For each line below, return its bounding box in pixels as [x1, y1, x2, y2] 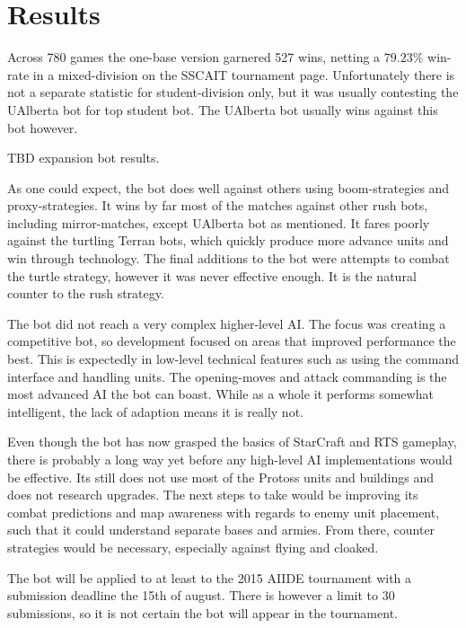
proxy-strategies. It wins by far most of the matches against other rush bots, [7, 196, 428, 215]
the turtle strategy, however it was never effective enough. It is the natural [7, 266, 417, 285]
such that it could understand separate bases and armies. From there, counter [7, 520, 435, 539]
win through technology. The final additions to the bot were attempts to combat [7, 249, 450, 268]
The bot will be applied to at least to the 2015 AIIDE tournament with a [7, 568, 412, 587]
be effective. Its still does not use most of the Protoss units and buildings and [7, 467, 434, 486]
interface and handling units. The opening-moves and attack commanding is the [7, 367, 447, 385]
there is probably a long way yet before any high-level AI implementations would [7, 450, 453, 468]
